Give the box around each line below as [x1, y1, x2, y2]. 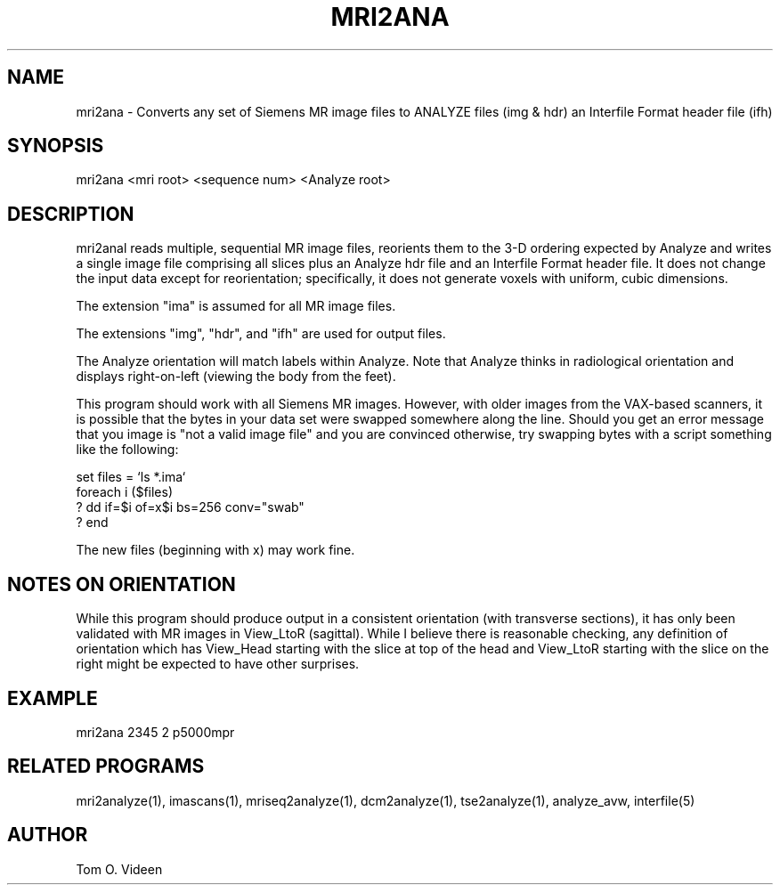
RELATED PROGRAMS [7, 755, 205, 778]
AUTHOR [7, 823, 88, 847]
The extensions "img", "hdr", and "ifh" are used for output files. [76, 326, 446, 342]
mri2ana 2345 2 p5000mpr [76, 724, 235, 740]
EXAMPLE [7, 686, 98, 710]
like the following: [76, 442, 179, 458]
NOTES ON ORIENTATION [7, 572, 236, 596]
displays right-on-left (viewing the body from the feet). [76, 369, 396, 385]
